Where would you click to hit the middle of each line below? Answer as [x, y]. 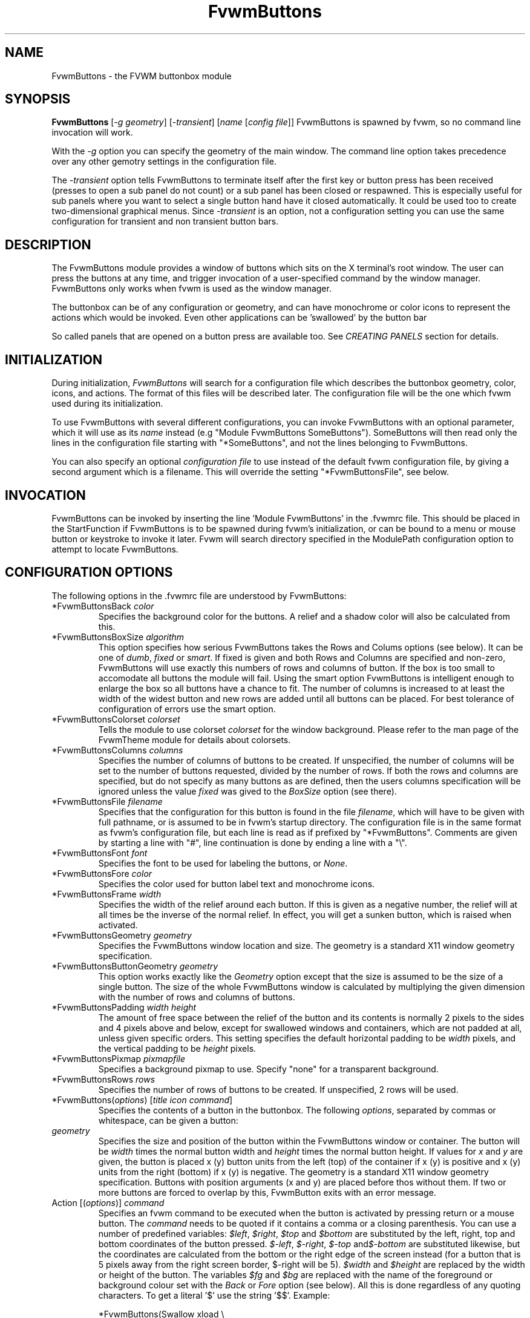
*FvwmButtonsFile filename [107, 801]
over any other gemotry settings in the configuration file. [164, 162]
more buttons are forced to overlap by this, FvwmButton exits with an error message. [267, 1192]
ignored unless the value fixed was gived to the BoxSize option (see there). [247, 791]
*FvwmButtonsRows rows [103, 1079]
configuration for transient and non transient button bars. [165, 221]
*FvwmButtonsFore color [102, 873]
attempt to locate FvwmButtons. [115, 549]
